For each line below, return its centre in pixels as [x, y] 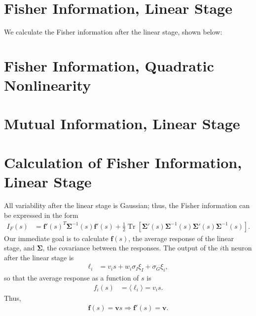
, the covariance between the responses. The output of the [130, 248]
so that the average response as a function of [72, 278]
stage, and [19, 248]
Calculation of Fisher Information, [123, 162]
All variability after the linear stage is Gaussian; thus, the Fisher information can [127, 205]
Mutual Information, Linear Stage [122, 123]
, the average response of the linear [181, 238]
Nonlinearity [48, 85]
